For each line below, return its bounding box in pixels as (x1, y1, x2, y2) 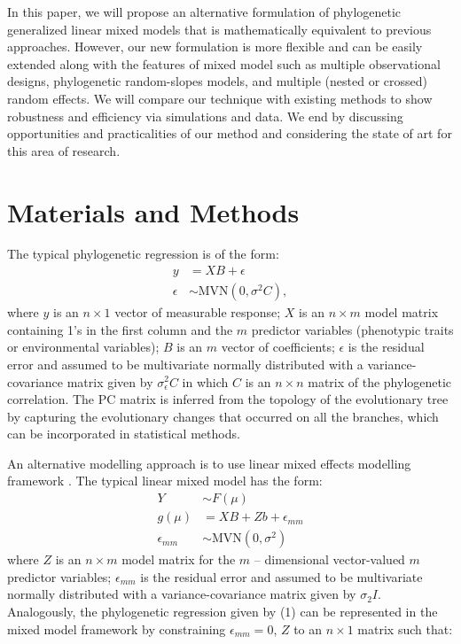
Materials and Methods (7, 193, 300, 229)
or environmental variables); (7, 338, 160, 356)
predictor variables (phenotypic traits (251, 320, 454, 338)
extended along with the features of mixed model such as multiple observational (7, 54, 441, 73)
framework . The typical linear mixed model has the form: (7, 471, 323, 490)
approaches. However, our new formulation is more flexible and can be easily (7, 37, 423, 56)
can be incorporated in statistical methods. (7, 424, 240, 443)
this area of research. (7, 141, 121, 159)
